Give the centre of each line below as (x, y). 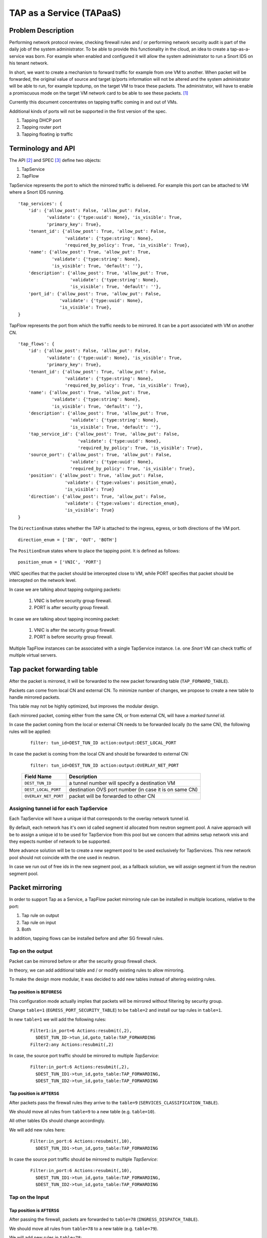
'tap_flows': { (36, 344)
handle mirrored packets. (35, 697)
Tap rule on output (40, 916)
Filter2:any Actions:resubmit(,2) (72, 1044)
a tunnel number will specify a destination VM (122, 783)
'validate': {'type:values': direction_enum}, (122, 503)
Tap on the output (31, 951)
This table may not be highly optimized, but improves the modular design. (84, 706)
